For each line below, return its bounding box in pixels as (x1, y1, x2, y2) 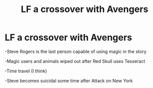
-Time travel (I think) (5, 68, 47, 74)
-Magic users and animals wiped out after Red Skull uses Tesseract (5, 58, 145, 64)
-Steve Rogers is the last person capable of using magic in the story (5, 48, 147, 54)
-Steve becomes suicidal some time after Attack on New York (5, 77, 133, 83)
